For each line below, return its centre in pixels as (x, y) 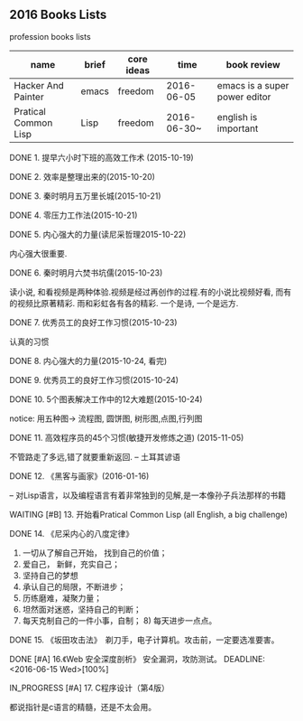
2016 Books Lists (58, 15)
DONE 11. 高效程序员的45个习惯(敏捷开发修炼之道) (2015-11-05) (127, 437)
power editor (244, 97)
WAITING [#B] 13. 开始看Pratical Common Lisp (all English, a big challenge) (149, 514)
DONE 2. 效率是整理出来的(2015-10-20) (83, 176)
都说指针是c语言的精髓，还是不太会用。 (83, 707)
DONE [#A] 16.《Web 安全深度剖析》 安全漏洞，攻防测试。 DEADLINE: (138, 659)
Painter (29, 97)
